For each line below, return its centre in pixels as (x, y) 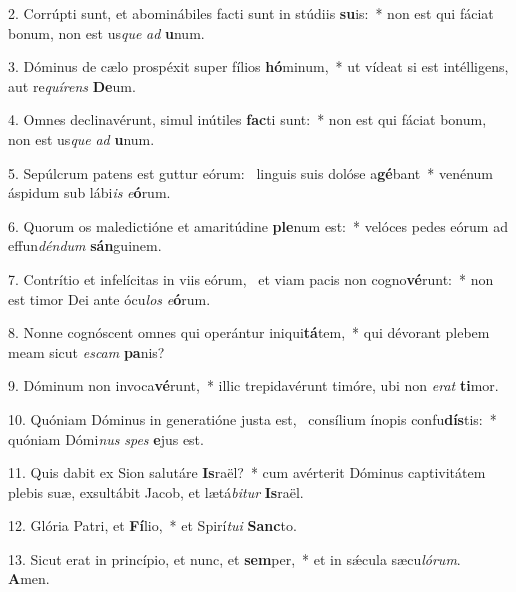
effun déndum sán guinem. (85, 245)
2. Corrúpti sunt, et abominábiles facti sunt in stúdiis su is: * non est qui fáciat (251, 13)
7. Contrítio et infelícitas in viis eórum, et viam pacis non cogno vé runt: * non (251, 278)
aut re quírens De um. (72, 85)
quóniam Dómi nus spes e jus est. (106, 438)
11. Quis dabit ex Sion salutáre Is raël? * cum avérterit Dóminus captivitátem (247, 472)
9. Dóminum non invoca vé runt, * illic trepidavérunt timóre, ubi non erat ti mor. (253, 385)
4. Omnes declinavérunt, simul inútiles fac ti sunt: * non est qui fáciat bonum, (247, 119)
